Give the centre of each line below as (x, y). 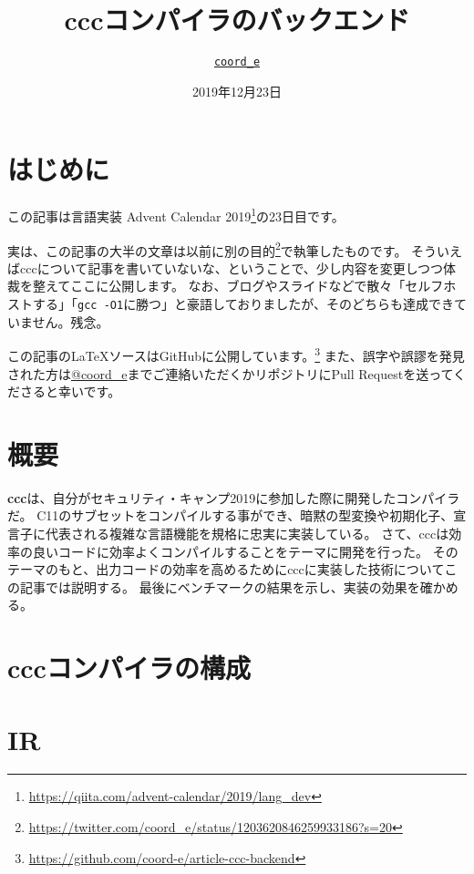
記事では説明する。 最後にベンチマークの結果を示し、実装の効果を (220, 586)
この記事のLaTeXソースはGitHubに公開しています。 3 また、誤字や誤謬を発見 (236, 354)
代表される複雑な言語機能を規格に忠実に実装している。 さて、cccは (247, 533)
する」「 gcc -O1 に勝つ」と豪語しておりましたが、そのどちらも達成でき (243, 303)
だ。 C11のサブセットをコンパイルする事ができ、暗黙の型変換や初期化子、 (231, 515)
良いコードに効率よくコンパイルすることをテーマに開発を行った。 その (245, 551)
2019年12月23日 (237, 91)
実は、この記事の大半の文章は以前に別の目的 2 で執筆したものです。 (207, 249)
